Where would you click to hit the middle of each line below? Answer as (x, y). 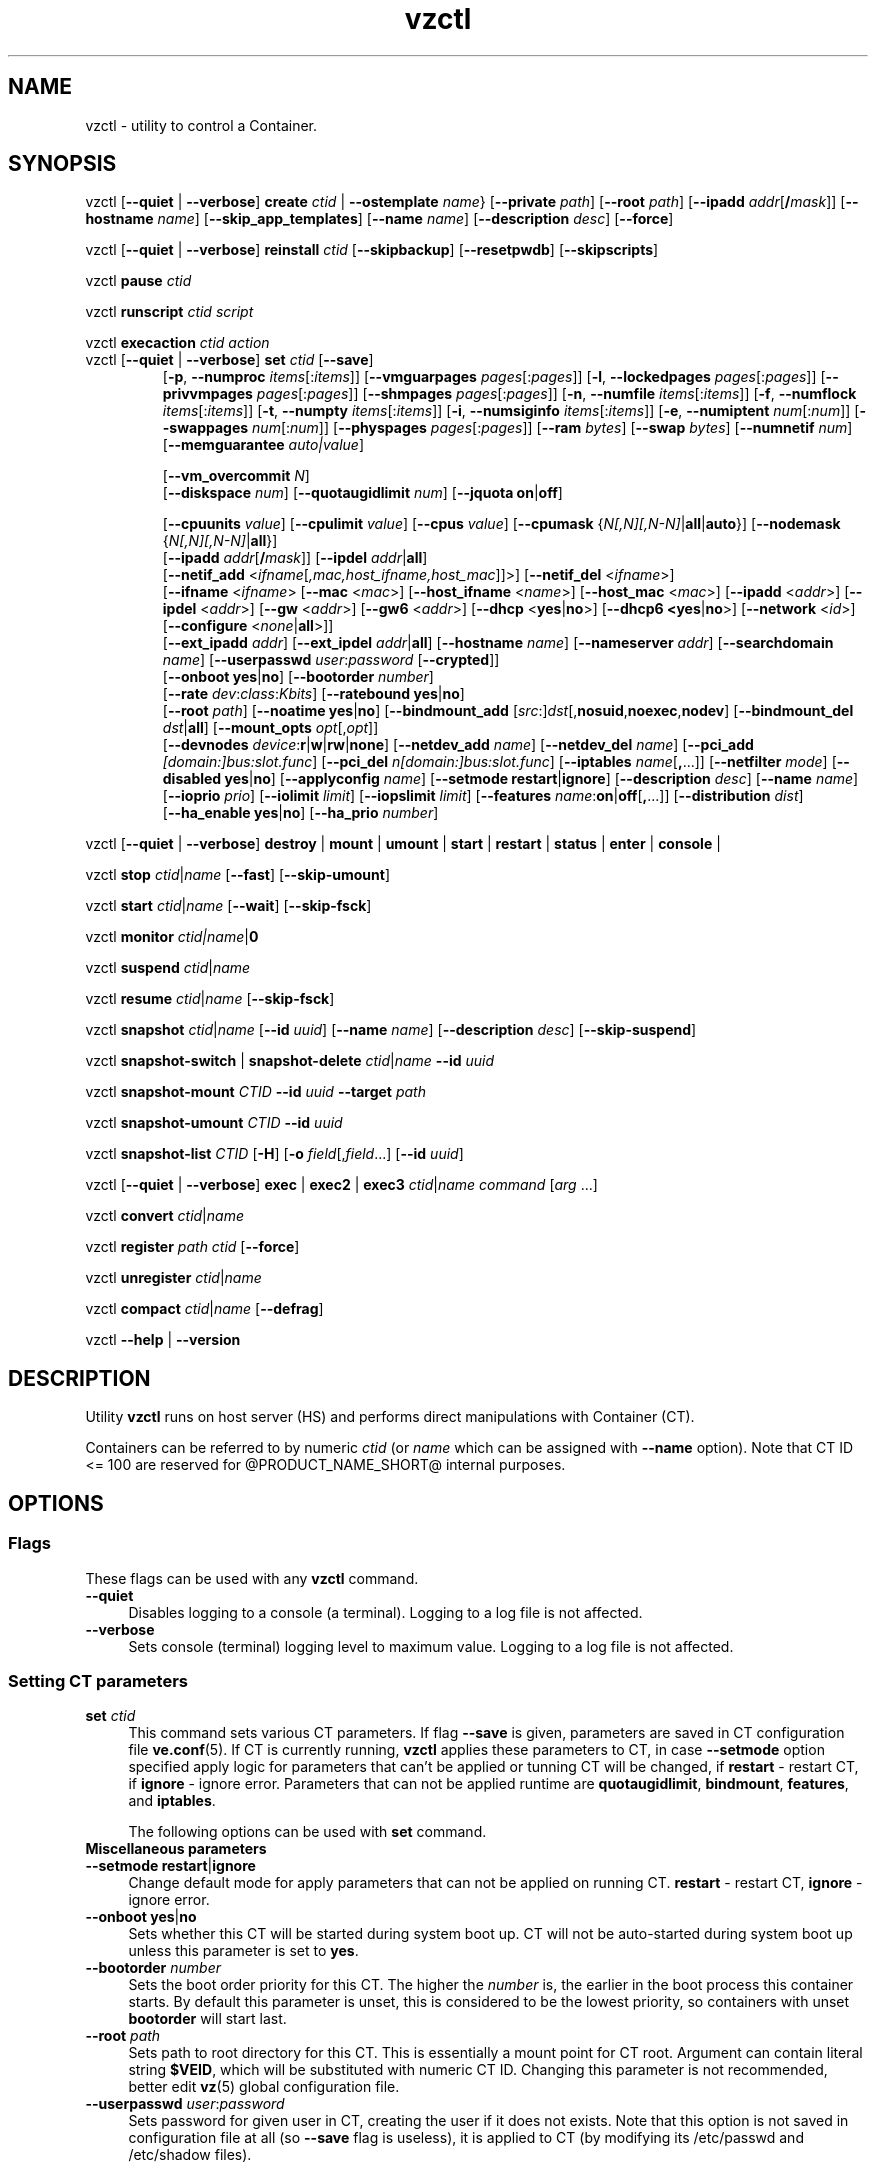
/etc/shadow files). (190, 2155)
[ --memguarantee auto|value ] (263, 445)
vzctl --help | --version (163, 1340)
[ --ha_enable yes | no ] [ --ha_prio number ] (300, 813)
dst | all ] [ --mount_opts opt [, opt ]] (270, 728)
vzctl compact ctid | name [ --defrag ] (204, 1309)
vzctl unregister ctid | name (173, 1278)
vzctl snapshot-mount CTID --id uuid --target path (255, 1092)
